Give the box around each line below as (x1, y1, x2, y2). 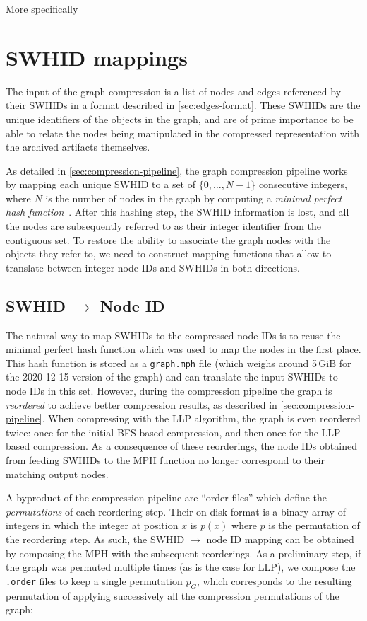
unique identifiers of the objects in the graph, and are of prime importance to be (6, 111, 354, 126)
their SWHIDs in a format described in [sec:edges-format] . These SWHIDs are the (6, 98, 361, 112)
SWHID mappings (6, 42, 188, 71)
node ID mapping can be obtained (206, 532, 354, 547)
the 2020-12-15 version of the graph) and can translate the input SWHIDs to (6, 369, 338, 384)
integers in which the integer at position (6, 518, 179, 533)
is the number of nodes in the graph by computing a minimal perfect (45, 190, 342, 205)
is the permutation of (268, 518, 360, 533)
